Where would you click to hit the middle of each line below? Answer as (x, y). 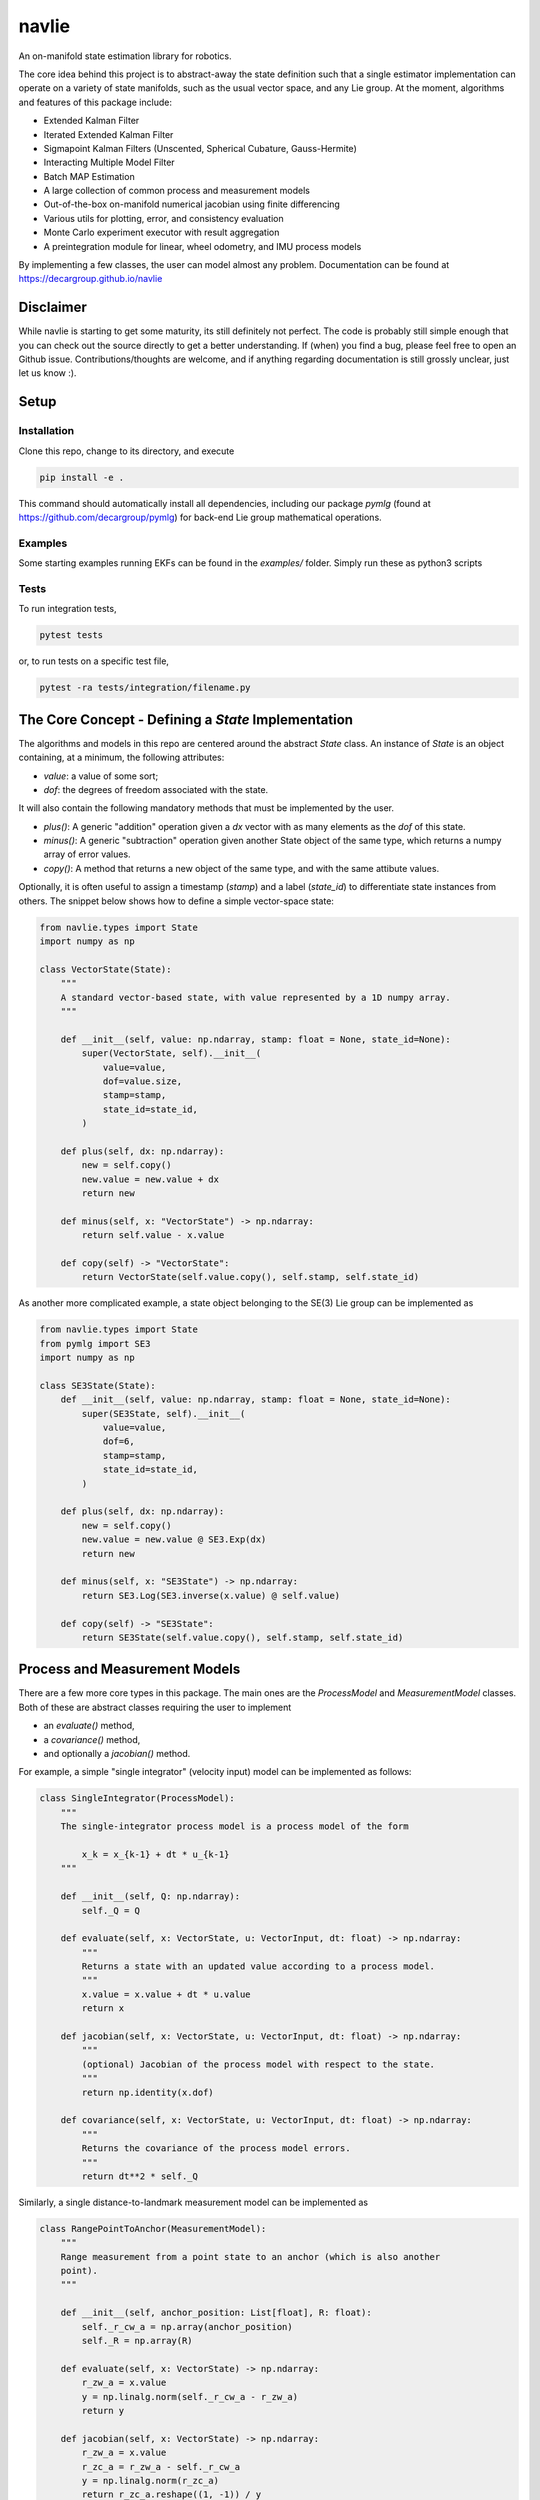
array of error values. (87, 854)
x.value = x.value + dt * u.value (166, 1994)
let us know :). (47, 373)
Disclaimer (52, 307)
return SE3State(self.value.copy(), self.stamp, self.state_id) (242, 1637)
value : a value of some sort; (101, 776)
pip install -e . (82, 477)
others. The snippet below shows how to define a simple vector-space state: (176, 901)
